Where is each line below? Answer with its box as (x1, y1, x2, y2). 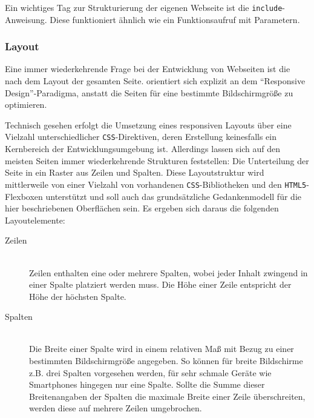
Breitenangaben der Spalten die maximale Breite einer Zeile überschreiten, (29, 390, 306, 402)
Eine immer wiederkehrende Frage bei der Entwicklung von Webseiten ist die (5, 62, 290, 75)
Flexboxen (5, 190, 43, 202)
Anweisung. (5, 13, 47, 25)
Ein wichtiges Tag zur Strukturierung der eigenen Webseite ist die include (5, 1, 283, 13)
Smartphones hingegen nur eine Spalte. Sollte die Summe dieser (29, 378, 265, 391)
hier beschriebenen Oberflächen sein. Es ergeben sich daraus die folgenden (5, 202, 279, 214)
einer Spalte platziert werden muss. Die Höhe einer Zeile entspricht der (29, 278, 292, 291)
